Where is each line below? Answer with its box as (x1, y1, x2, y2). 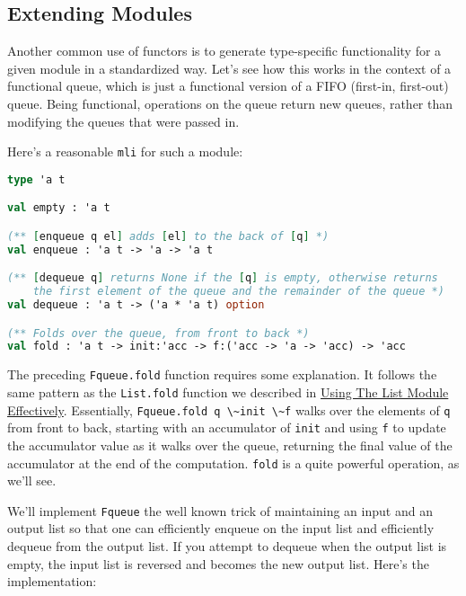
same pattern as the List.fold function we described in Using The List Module (7, 382, 449, 401)
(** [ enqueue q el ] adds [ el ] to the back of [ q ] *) (7, 229, 330, 243)
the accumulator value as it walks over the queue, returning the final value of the (7, 435, 453, 454)
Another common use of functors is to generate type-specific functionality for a (7, 41, 442, 60)
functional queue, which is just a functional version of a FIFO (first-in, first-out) (7, 76, 449, 95)
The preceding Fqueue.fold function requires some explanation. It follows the (7, 365, 437, 384)
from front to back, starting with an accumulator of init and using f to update (7, 418, 446, 437)
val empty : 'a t (7, 201, 110, 215)
